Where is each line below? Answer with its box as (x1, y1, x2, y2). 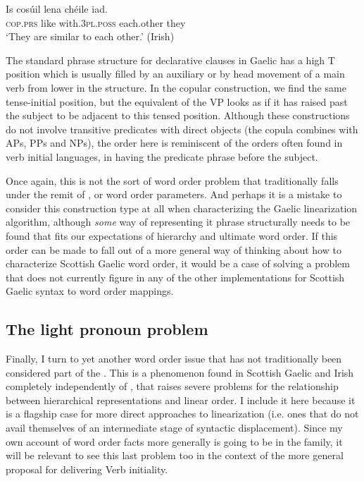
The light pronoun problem (6, 318, 208, 340)
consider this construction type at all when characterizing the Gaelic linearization (6, 200, 358, 215)
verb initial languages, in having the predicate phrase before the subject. (6, 149, 318, 164)
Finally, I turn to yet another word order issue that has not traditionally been (6, 351, 342, 366)
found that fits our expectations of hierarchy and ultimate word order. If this (6, 228, 338, 243)
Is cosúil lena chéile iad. (6, 1, 108, 16)
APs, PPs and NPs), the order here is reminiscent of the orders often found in (6, 135, 343, 150)
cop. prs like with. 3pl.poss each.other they (6, 15, 186, 30)
